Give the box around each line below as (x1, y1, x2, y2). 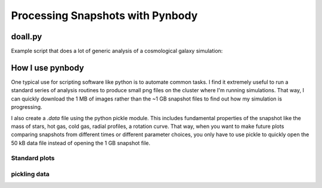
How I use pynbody (11, 62, 85, 73)
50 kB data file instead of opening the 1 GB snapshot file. (11, 139, 151, 146)
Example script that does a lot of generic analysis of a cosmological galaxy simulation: (11, 48, 223, 55)
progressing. (11, 104, 42, 111)
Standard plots (11, 154, 55, 162)
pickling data (11, 170, 50, 178)
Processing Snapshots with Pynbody (11, 9, 198, 22)
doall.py (11, 32, 42, 42)
